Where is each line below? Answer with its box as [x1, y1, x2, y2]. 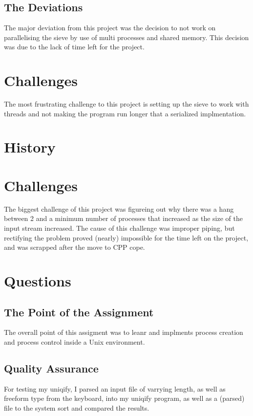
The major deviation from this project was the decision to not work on [4, 22, 216, 33]
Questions [4, 270, 71, 290]
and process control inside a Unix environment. [4, 336, 145, 347]
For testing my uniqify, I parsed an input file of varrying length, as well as [4, 383, 226, 394]
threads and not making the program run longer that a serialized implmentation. [4, 108, 246, 118]
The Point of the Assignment [4, 304, 154, 319]
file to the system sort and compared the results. [4, 402, 149, 413]
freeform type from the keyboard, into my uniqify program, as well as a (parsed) [4, 393, 245, 403]
